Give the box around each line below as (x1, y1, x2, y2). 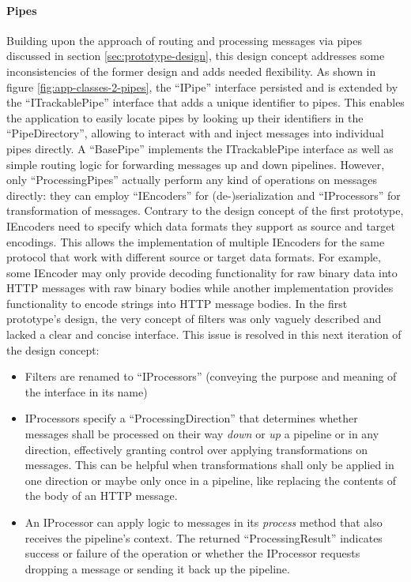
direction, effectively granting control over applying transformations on (25, 441, 368, 457)
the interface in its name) (25, 383, 148, 400)
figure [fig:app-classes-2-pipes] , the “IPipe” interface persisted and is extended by (6, 78, 398, 95)
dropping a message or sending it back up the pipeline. (25, 560, 290, 576)
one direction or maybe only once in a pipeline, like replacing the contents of (25, 471, 396, 488)
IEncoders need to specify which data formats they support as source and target (6, 217, 396, 234)
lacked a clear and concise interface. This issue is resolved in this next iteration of (6, 326, 402, 343)
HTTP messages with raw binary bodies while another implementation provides (6, 280, 394, 296)
